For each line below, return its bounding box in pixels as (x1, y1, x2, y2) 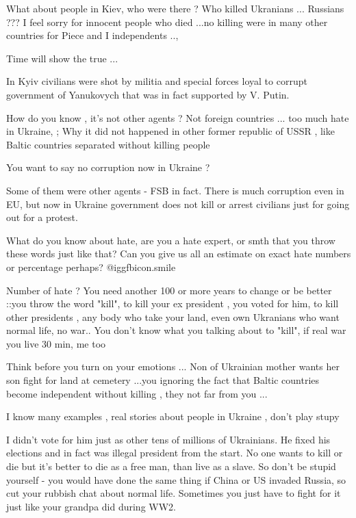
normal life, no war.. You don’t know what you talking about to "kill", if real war (6, 323, 346, 337)
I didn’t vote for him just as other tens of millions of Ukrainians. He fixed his (6, 432, 331, 446)
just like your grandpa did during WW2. (6, 499, 176, 513)
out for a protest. (6, 210, 78, 224)
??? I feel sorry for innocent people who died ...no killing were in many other (6, 14, 328, 29)
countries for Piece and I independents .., (6, 28, 179, 42)
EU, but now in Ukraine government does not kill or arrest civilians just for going (6, 196, 350, 211)
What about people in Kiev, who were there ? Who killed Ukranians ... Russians (6, 1, 344, 15)
